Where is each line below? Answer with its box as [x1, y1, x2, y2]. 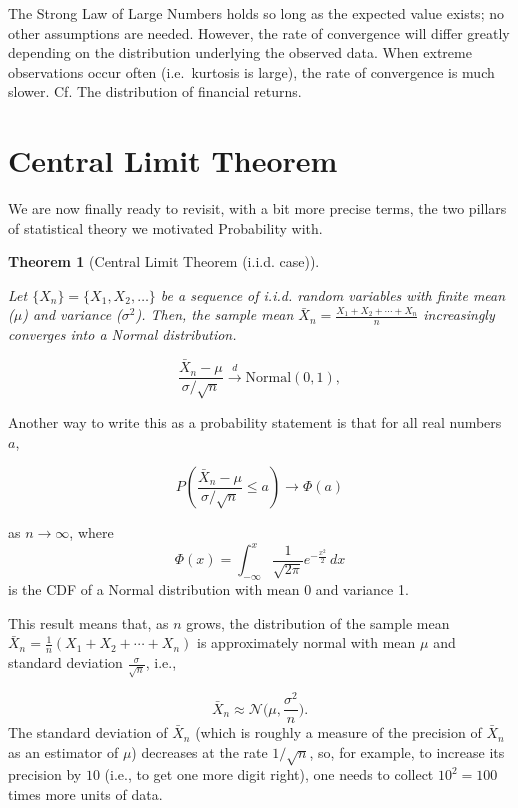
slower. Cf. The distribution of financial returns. [8, 81, 302, 102]
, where [69, 522, 114, 543]
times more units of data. [8, 784, 163, 805]
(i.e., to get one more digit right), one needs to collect [104, 764, 434, 785]
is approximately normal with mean [197, 632, 416, 653]
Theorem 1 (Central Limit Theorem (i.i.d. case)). [8, 251, 320, 272]
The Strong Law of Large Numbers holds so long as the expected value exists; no [8, 3, 504, 23]
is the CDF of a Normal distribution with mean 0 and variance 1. [8, 579, 409, 600]
